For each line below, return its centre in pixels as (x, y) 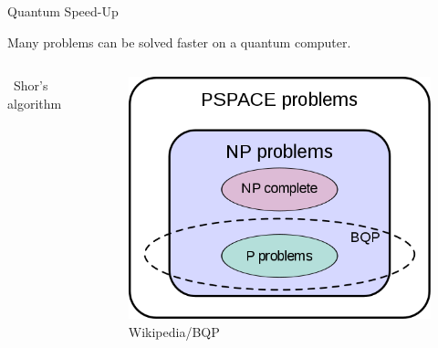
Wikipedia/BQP (174, 331)
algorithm (35, 103)
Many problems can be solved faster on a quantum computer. (179, 42)
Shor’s (31, 85)
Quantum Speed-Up (63, 11)
